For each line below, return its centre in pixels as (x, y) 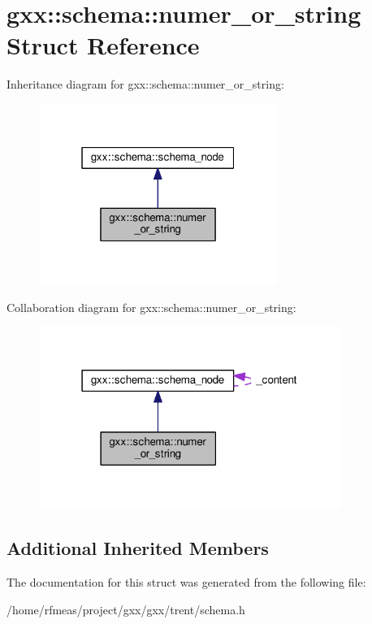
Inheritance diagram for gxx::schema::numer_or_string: (145, 84)
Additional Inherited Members (138, 548)
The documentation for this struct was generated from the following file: (186, 581)
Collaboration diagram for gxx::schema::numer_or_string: (151, 307)
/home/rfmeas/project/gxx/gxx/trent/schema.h (126, 609)
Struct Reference (103, 45)
